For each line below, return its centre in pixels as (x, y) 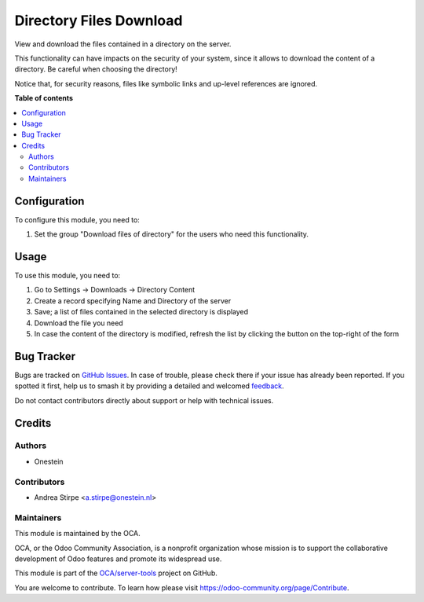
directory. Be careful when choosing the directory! (96, 69)
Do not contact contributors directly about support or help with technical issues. (144, 400)
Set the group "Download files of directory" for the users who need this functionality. (172, 234)
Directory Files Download (99, 20)
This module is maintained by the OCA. (77, 534)
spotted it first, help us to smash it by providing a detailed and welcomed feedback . (149, 386)
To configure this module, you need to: (77, 219)
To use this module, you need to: (68, 276)
